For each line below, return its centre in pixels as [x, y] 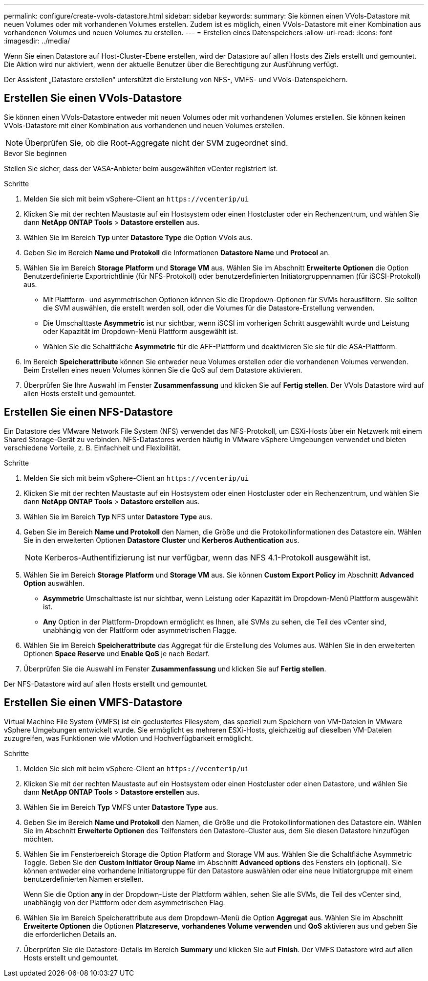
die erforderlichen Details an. [70, 934]
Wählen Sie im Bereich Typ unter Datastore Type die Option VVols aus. [138, 237]
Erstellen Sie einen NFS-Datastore [88, 412]
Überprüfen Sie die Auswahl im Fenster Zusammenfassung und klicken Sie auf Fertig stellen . [175, 669]
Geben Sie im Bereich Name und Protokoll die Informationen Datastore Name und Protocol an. [177, 252]
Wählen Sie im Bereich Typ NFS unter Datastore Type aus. [118, 516]
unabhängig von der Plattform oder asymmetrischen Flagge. [140, 630]
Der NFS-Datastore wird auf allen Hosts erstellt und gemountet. [106, 684]
